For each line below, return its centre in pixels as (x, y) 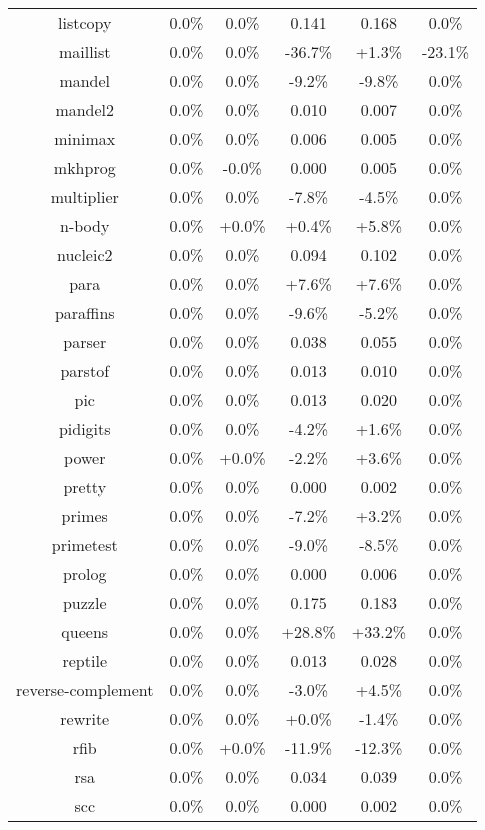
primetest (84, 544)
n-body (85, 225)
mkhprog (84, 167)
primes (84, 515)
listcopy (85, 22)
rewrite (85, 718)
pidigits (84, 428)
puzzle (84, 602)
